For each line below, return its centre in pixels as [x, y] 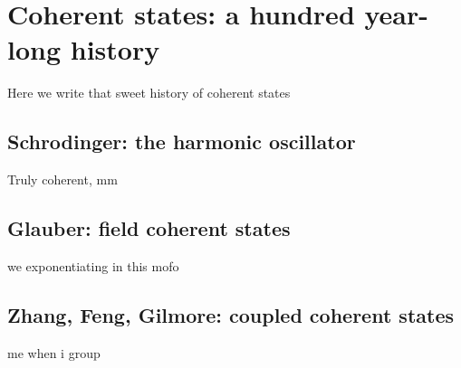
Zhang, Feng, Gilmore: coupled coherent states [230, 314]
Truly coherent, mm [62, 179]
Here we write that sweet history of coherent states [149, 93]
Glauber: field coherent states [149, 228]
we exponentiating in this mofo [93, 265]
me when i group [54, 352]
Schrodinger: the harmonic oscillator [182, 142]
